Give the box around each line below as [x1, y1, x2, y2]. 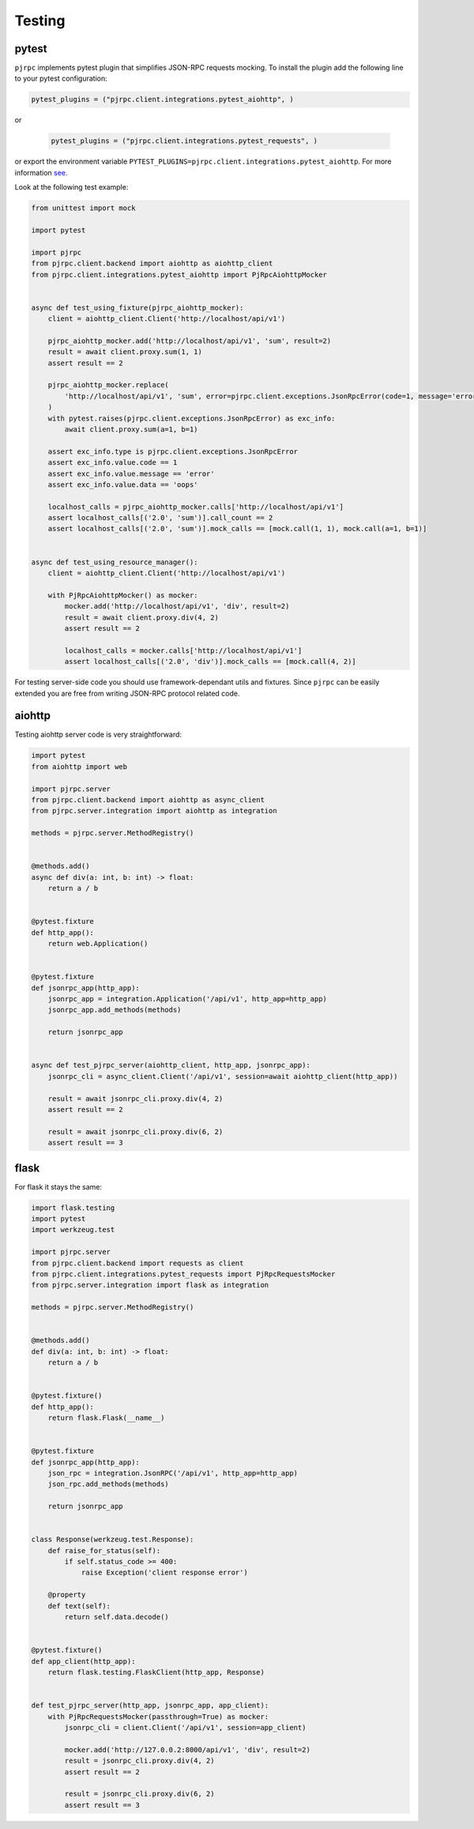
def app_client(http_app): [31, 1657, 136, 1665]
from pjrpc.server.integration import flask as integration [31, 1280, 269, 1290]
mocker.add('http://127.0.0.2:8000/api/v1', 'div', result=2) [64, 1745, 311, 1754]
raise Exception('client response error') [81, 1568, 248, 1577]
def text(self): [47, 1601, 111, 1610]
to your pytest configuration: [14, 74, 108, 83]
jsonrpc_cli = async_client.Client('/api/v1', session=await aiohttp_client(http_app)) [47, 1072, 398, 1080]
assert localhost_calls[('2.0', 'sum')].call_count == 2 [47, 514, 273, 522]
